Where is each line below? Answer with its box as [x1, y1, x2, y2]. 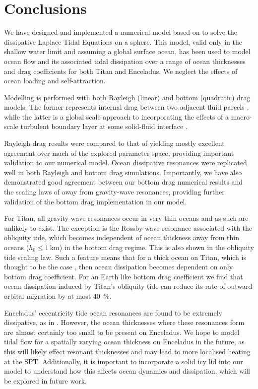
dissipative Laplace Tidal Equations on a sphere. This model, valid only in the [4, 36, 242, 47]
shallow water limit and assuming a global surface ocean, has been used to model [4, 46, 251, 57]
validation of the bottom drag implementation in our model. [4, 196, 187, 206]
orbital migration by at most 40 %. [4, 290, 112, 301]
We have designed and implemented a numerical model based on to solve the [4, 27, 238, 37]
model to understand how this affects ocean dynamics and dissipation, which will [4, 366, 250, 376]
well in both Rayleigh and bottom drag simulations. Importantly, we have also [4, 167, 242, 177]
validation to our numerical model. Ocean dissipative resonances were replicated [4, 157, 247, 168]
